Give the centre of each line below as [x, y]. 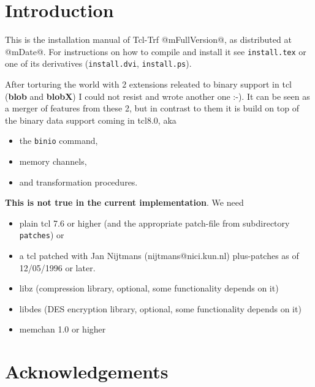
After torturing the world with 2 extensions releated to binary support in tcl [148, 84]
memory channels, [53, 161]
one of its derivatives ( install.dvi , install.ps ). [98, 63]
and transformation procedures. [78, 182]
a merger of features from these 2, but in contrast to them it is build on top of [152, 108]
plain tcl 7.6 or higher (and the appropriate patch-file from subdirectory [154, 223]
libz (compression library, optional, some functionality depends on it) [149, 288]
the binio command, [59, 141]
